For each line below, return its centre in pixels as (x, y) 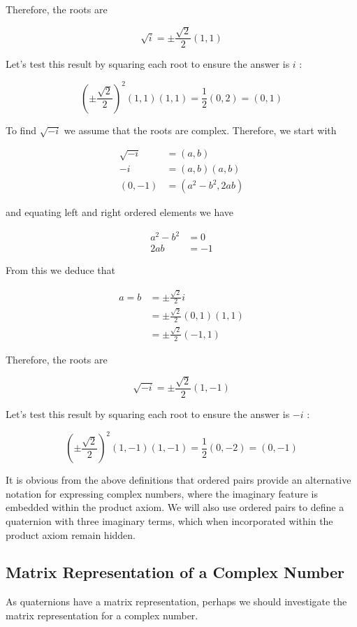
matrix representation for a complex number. (102, 615)
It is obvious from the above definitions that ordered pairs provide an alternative (178, 480)
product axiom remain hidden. (71, 534)
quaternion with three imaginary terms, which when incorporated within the (169, 520)
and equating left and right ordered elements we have (120, 212)
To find (21, 130)
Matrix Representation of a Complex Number (175, 572)
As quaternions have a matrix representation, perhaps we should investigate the (176, 601)
